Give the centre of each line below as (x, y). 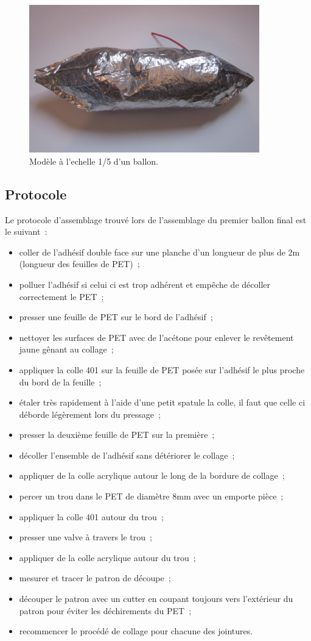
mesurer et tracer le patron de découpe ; (95, 578)
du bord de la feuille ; (60, 381)
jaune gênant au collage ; (66, 349)
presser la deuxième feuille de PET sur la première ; (117, 435)
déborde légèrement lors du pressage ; (90, 414)
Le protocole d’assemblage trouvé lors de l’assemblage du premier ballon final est (156, 219)
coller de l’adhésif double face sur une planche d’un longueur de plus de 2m (159, 252)
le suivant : (26, 231)
